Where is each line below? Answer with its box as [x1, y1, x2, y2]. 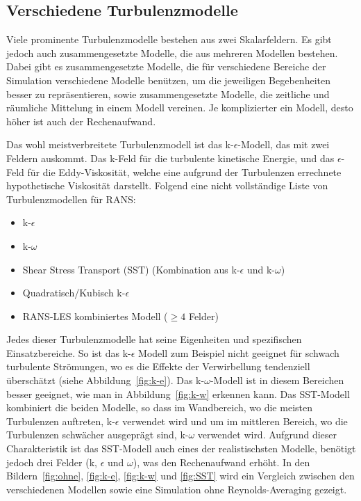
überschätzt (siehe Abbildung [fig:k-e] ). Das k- [6, 373, 205, 388]
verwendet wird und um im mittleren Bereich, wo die [122, 413, 348, 428]
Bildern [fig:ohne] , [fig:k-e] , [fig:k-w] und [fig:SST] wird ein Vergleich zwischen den [6, 468, 355, 483]
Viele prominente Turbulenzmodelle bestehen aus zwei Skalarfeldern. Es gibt [6, 32, 332, 47]
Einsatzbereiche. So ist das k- [6, 345, 131, 360]
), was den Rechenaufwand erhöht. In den [133, 454, 310, 469]
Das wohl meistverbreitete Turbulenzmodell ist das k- [6, 137, 234, 152]
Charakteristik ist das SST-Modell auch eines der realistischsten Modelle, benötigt [6, 441, 356, 456]
